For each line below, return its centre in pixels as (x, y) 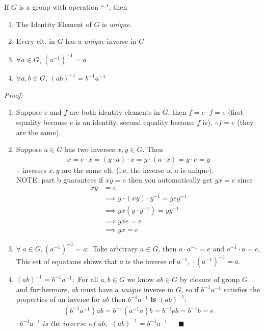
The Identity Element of (54, 24)
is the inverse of (150, 261)
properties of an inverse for (58, 299)
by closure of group (210, 279)
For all (88, 279)
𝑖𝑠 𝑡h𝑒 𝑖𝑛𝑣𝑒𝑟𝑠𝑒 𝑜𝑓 (69, 324)
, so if (190, 289)
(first (235, 112)
